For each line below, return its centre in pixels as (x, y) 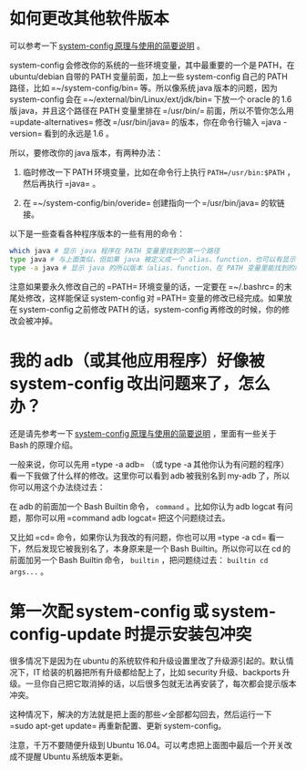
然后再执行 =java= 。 (61, 183)
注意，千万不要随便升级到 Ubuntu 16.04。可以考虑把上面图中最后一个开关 (147, 745)
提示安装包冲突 (196, 634)
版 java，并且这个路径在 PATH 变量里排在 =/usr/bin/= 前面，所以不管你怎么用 (152, 110)
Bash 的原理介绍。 (44, 445)
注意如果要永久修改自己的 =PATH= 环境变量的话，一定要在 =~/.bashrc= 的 (147, 286)
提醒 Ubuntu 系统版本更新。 (76, 756)
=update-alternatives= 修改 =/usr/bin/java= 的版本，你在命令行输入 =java (145, 122)
